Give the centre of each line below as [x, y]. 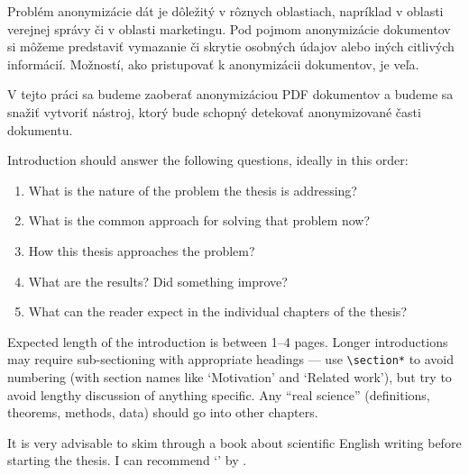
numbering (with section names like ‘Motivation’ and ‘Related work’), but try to [230, 376]
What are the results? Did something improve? [158, 281]
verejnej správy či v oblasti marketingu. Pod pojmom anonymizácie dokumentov [229, 28]
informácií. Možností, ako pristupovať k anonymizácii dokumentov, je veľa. [213, 64]
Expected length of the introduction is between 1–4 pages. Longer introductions [228, 341]
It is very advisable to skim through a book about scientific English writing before [234, 442]
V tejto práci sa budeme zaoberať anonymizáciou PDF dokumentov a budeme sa [230, 94]
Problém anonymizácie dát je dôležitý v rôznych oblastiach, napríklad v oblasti [225, 11]
